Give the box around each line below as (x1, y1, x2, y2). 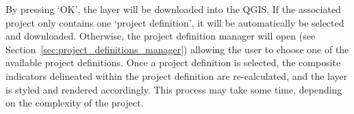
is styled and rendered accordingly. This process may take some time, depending (5, 82, 342, 96)
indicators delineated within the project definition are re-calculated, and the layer (5, 68, 348, 83)
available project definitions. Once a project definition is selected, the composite (5, 55, 341, 70)
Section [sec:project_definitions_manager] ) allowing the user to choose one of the (5, 42, 349, 56)
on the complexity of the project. (5, 96, 144, 110)
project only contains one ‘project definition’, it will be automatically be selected (5, 15, 344, 29)
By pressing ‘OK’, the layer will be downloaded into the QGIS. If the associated (5, 2, 341, 16)
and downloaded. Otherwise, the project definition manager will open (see (5, 29, 316, 43)
